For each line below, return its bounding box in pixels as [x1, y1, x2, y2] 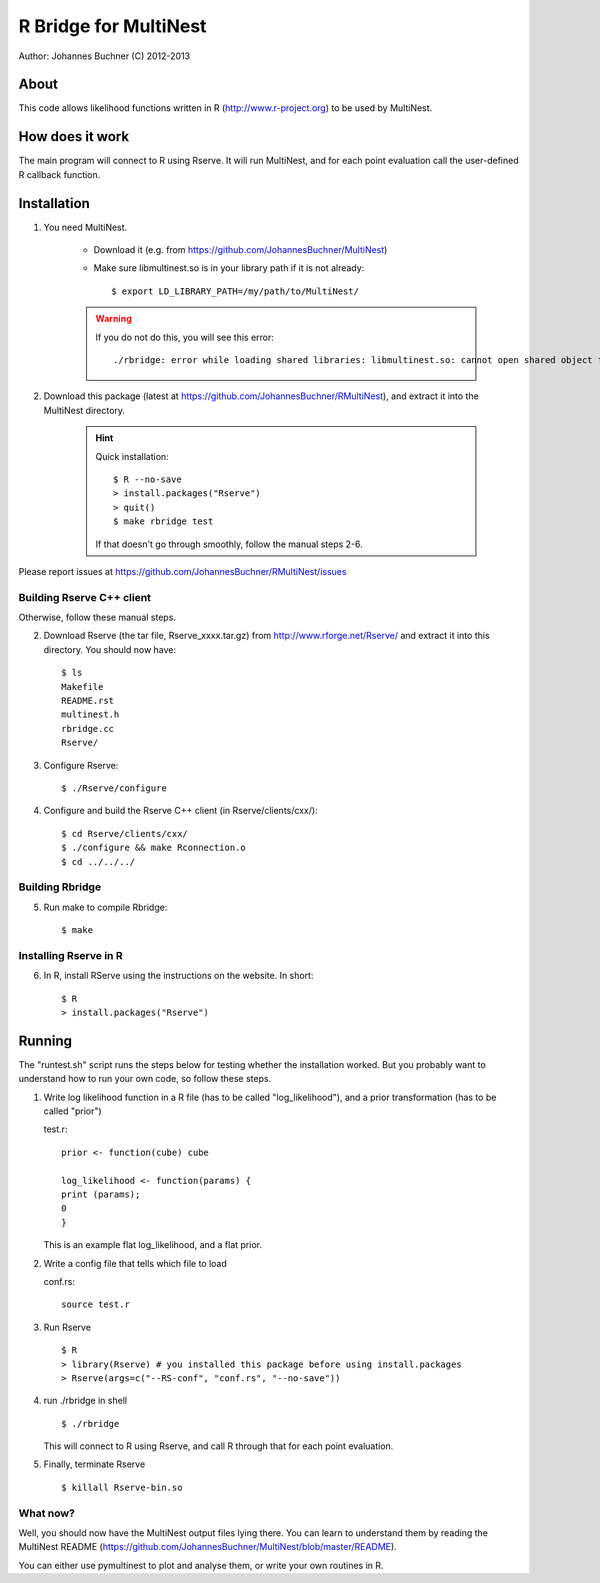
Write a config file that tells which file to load [43, 1257, 227, 1269]
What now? [18, 1506, 75, 1520]
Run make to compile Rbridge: [43, 901, 168, 913]
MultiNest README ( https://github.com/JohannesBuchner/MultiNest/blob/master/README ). [18, 1541, 397, 1553]
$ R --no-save [113, 473, 182, 485]
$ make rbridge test [113, 516, 214, 527]
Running [18, 1032, 73, 1049]
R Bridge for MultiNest [18, 15, 207, 37]
